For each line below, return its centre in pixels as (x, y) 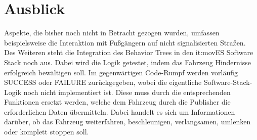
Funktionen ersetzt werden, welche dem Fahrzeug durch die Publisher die (117, 102)
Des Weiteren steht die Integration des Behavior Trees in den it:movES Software (129, 52)
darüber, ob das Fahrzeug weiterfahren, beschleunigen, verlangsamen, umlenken (127, 122)
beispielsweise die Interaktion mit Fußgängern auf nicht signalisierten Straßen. (125, 42)
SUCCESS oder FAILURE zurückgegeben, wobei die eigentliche (103, 82)
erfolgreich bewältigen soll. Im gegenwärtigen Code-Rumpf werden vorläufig (121, 72)
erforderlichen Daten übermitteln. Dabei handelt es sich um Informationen (120, 111)
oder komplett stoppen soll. (47, 132)
